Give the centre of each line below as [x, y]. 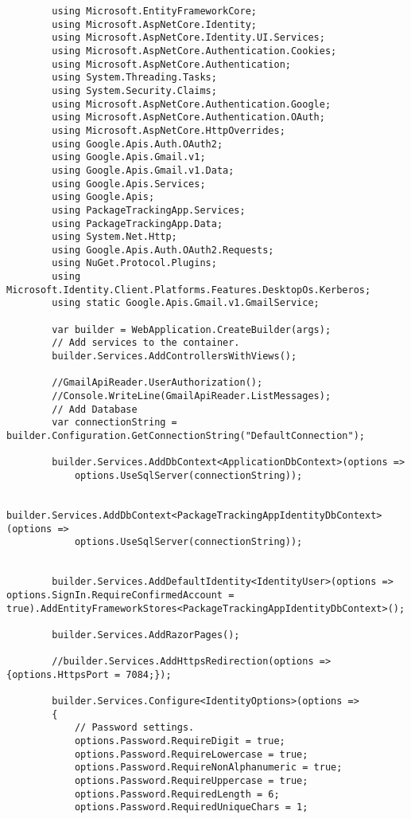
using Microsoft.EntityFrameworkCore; [154, 11]
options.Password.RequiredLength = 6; [177, 794]
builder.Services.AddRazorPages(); [146, 635]
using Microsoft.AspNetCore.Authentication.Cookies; [194, 51]
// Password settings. [134, 728]
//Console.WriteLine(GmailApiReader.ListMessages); [192, 396]
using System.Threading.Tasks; [134, 78]
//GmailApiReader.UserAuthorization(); [157, 383]
